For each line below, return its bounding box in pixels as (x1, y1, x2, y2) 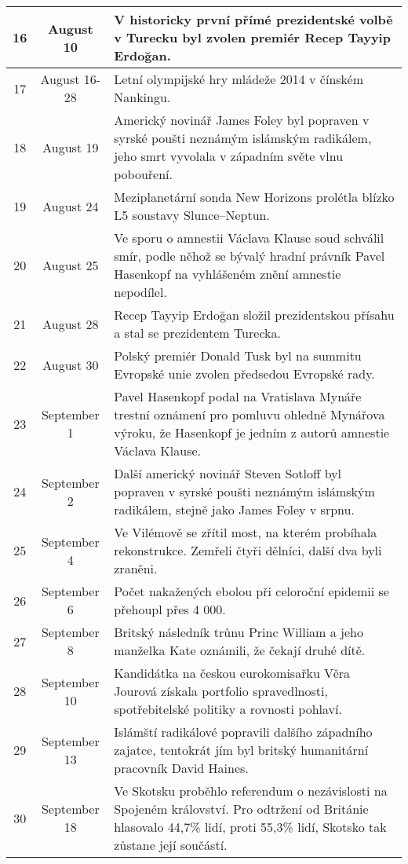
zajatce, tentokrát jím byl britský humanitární (114, 741, 369, 759)
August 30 (42, 355, 99, 374)
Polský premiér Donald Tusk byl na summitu (114, 346, 362, 364)
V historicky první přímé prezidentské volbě (114, 10, 393, 28)
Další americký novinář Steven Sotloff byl (114, 464, 342, 482)
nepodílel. (114, 283, 167, 301)
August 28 (42, 314, 99, 333)
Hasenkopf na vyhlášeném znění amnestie (114, 265, 341, 283)
